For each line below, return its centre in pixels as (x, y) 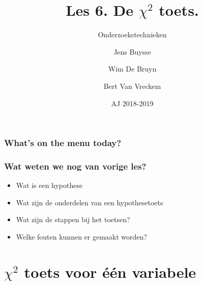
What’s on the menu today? (63, 143)
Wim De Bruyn (132, 69)
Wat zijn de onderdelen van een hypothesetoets (90, 202)
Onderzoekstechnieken (132, 34)
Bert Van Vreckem (132, 86)
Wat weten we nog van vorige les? (75, 166)
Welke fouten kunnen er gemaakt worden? (81, 237)
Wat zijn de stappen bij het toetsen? (73, 219)
